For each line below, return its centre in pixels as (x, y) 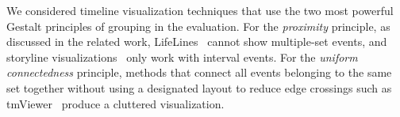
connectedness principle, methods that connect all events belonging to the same (199, 72)
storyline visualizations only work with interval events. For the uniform (182, 57)
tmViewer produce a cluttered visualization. (115, 103)
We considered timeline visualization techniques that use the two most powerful (200, 10)
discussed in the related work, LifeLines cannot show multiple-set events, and (197, 42)
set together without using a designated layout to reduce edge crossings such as (199, 87)
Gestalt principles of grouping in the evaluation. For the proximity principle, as (198, 26)
